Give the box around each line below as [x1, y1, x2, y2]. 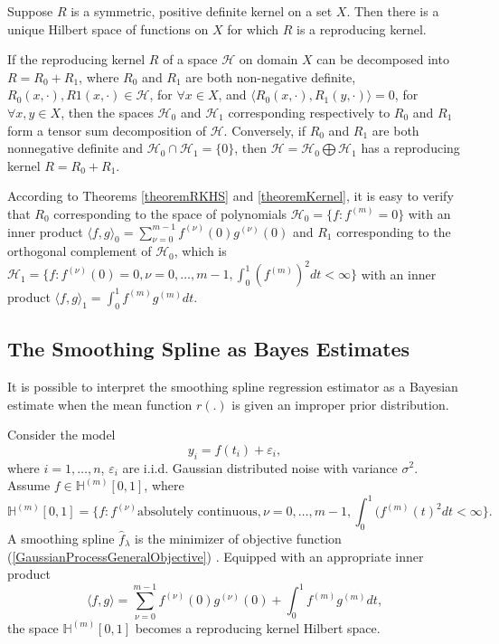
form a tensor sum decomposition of [7, 120, 207, 139]
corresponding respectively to [228, 102, 391, 121]
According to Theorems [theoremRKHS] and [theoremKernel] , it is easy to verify [7, 186, 454, 205]
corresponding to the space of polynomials [53, 204, 287, 223]
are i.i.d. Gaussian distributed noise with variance [122, 458, 398, 477]
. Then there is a [346, 2, 439, 20]
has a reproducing [361, 138, 460, 157]
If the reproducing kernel [7, 50, 146, 69]
